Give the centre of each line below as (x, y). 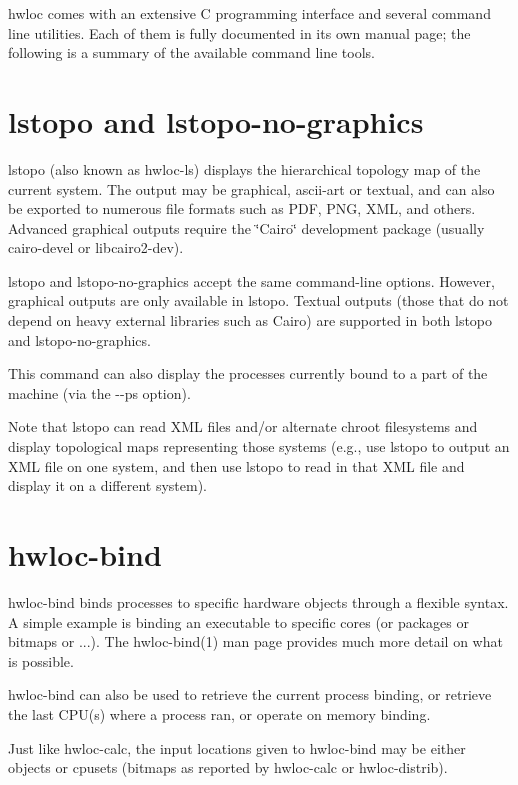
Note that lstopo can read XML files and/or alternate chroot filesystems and (243, 426)
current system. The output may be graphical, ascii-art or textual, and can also (251, 188)
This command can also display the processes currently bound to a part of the (248, 373)
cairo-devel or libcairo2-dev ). (96, 247)
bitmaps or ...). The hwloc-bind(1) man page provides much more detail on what (255, 641)
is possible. (41, 660)
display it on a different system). (107, 485)
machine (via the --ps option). (99, 392)
